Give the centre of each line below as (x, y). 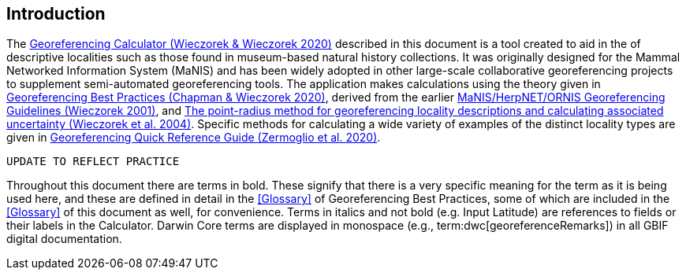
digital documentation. (64, 239)
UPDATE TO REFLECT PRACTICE (93, 162)
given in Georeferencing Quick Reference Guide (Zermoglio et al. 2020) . (194, 138)
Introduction (56, 14)
